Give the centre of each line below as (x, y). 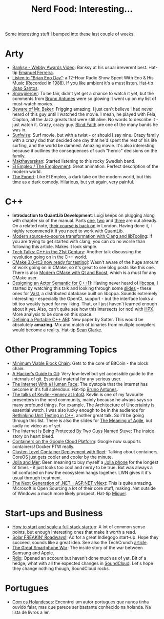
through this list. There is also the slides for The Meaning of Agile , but (82, 421)
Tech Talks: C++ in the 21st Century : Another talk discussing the (77, 252)
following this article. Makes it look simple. (55, 247)
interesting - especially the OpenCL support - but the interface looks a (83, 299)
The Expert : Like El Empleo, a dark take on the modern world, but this (82, 177)
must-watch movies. (33, 104)
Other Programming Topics (61, 350)
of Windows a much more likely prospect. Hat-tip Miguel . (69, 493)
